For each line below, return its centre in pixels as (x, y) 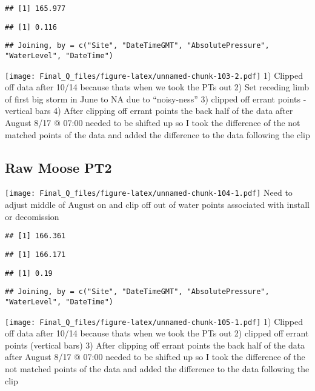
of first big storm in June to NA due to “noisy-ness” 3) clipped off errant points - (156, 99)
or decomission (32, 216)
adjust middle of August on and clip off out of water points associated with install (157, 205)
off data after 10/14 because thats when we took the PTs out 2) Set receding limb (157, 87)
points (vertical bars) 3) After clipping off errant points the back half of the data (155, 345)
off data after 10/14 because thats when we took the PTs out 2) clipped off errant (157, 333)
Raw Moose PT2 (58, 167)
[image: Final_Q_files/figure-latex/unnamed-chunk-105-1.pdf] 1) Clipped (154, 321)
